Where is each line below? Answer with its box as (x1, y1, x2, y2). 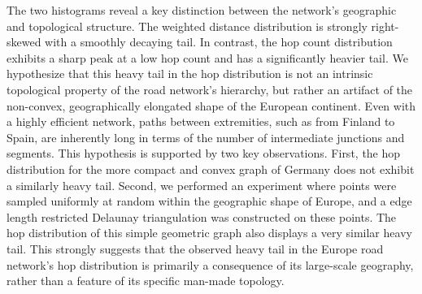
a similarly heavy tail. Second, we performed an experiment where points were (7, 176, 397, 193)
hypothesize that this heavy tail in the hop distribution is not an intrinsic (7, 65, 373, 82)
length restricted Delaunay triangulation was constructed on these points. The (7, 208, 397, 225)
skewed (7, 33, 41, 50)
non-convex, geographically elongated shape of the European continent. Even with (7, 97, 416, 114)
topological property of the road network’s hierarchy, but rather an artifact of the (7, 80, 413, 97)
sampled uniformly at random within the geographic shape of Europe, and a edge (7, 192, 412, 210)
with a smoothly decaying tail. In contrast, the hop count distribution (45, 33, 393, 50)
